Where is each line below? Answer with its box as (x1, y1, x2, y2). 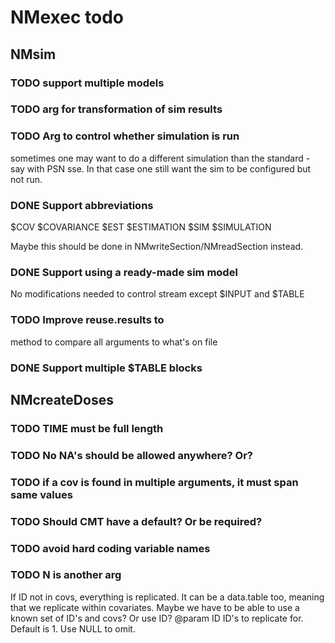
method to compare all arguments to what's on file (10, 336, 218, 348)
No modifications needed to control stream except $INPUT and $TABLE (10, 288, 305, 300)
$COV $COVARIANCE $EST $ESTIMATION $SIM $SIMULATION (10, 221, 272, 233)
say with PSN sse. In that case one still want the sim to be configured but (10, 162, 312, 175)
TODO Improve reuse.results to (10, 313, 165, 327)
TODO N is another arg (10, 568, 122, 582)
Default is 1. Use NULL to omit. (10, 622, 136, 635)
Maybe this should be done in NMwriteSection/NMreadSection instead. (10, 241, 304, 253)
